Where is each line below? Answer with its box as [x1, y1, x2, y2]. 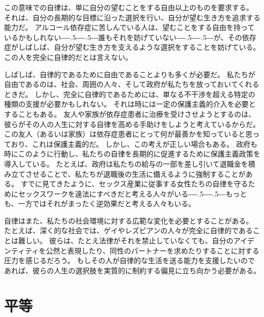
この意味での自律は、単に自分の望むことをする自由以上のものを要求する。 [4, 2, 253, 12]
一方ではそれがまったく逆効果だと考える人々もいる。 [18, 198, 196, 209]
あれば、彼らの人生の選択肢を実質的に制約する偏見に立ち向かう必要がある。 [4, 265, 260, 275]
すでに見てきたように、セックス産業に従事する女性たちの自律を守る [20, 178, 248, 189]
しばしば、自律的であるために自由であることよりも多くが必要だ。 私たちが [4, 69, 255, 79]
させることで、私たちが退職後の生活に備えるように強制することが [25, 168, 246, 179]
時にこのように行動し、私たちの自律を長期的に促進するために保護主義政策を [4, 148, 260, 159]
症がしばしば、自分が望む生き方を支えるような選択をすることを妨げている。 [4, 42, 260, 52]
